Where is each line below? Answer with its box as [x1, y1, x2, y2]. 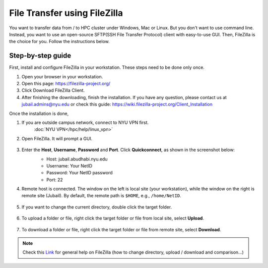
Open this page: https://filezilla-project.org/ [21, 81, 111, 87]
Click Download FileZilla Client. [21, 87, 85, 94]
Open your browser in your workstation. [21, 73, 103, 79]
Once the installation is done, [9, 110, 69, 116]
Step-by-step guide [9, 52, 71, 60]
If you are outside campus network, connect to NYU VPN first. [21, 119, 149, 125]
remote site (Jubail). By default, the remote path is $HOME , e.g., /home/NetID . [21, 193, 181, 199]
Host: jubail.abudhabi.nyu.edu [46, 156, 108, 162]
